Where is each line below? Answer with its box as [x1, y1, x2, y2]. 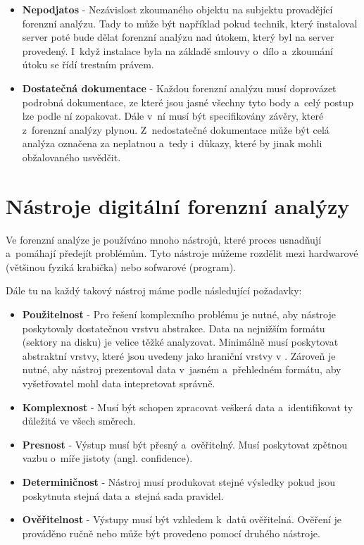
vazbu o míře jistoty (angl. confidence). [22, 451, 193, 465]
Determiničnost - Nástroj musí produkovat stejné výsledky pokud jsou [22, 474, 335, 489]
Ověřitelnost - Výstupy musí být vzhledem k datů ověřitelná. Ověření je [22, 512, 342, 527]
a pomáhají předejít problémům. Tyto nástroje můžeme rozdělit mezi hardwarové [6, 246, 358, 261]
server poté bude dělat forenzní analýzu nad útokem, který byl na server [22, 30, 334, 44]
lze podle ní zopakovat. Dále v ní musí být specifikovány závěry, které [22, 108, 324, 123]
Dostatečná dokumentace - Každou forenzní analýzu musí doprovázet [22, 80, 337, 95]
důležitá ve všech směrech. [22, 413, 136, 428]
